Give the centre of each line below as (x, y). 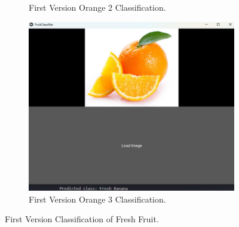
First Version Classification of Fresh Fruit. (82, 219)
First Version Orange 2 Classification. (97, 7)
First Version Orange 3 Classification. (97, 199)
